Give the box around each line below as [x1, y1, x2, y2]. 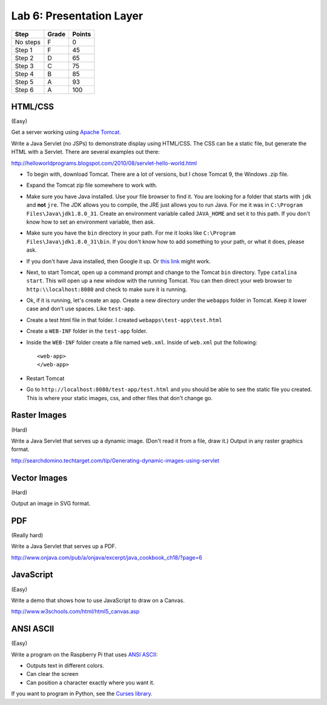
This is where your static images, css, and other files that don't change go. [26, 394, 213, 401]
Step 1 [15, 45, 33, 54]
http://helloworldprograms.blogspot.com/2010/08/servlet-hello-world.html [11, 159, 197, 167]
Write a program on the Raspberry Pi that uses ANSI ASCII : [11, 650, 158, 658]
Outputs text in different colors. [26, 662, 104, 669]
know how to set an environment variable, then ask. [26, 218, 156, 226]
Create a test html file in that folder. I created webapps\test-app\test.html [26, 316, 222, 324]
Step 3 [15, 61, 34, 70]
